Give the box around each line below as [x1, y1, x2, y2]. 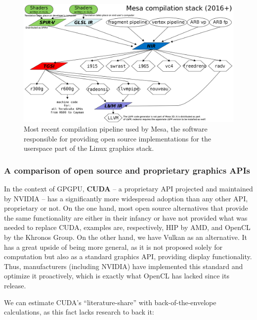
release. [4, 280, 26, 291]
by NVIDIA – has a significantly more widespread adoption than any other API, [4, 193, 248, 203]
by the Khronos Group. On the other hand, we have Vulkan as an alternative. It [4, 232, 247, 242]
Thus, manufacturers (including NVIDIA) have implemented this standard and [4, 261, 243, 271]
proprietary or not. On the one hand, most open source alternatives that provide [4, 203, 248, 213]
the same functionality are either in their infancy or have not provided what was [4, 212, 248, 223]
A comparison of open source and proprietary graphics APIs [4, 164, 250, 176]
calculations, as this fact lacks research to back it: [4, 307, 154, 317]
